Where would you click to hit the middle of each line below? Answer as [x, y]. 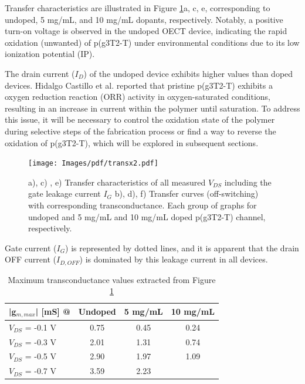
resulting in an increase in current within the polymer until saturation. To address [152, 108]
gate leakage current [65, 193]
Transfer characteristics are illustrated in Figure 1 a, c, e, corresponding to [138, 8]
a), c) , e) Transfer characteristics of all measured [117, 182]
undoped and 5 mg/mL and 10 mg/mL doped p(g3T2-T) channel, [147, 216]
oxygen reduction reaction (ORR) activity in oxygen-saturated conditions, [138, 97]
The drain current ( [40, 73]
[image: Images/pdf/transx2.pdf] [93, 164]
